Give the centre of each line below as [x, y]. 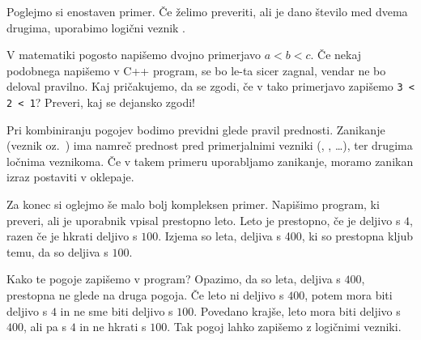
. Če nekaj [336, 55]
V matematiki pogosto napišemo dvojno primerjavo [134, 55]
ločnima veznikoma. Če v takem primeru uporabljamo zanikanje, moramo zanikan [210, 161]
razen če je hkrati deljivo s [72, 236]
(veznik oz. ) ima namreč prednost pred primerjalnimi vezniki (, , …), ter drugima [210, 145]
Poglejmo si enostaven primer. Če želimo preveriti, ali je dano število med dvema [207, 11]
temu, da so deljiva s [57, 251]
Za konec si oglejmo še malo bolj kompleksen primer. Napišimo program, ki [193, 204]
